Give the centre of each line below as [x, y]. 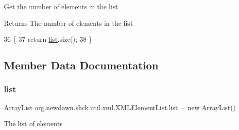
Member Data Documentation [81, 65]
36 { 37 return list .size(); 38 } [48, 39]
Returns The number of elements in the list [68, 23]
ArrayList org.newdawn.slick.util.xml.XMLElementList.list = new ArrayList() [120, 107]
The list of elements [33, 123]
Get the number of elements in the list [61, 6]
